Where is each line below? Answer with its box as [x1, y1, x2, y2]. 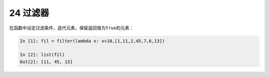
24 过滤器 [9, 7, 49, 18]
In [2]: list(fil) [19, 52, 65, 58]
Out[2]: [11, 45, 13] [19, 59, 73, 65]
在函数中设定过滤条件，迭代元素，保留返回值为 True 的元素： [9, 25, 134, 31]
